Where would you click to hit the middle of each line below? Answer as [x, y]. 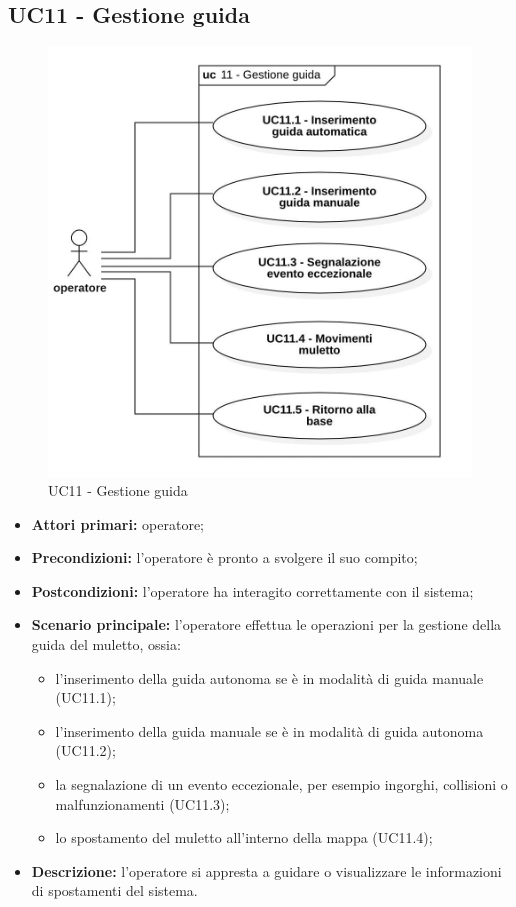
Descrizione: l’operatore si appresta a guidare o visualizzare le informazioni [266, 870]
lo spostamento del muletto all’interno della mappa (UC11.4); [244, 837]
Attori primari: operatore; [117, 523]
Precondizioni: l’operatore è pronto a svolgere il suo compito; [224, 557]
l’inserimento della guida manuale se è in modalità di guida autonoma [269, 730]
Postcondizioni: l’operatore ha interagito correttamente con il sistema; [252, 590]
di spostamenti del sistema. [114, 890]
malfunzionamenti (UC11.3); [142, 803]
